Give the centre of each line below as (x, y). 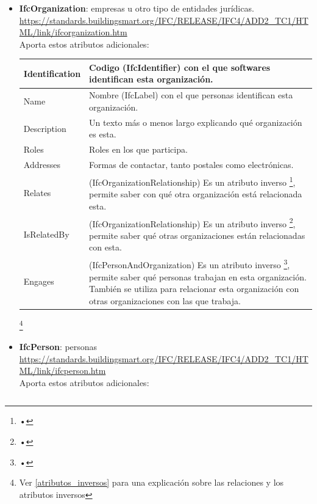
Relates (37, 193)
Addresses (42, 165)
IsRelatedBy (46, 234)
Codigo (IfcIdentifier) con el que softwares (180, 67)
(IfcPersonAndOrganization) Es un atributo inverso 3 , (190, 264)
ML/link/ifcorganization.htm (73, 32)
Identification (52, 73)
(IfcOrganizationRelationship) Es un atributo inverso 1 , (192, 181)
